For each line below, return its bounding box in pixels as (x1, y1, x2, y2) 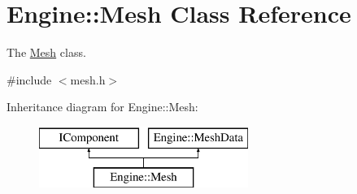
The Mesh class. (7, 44, 86, 61)
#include (7, 71, 52, 88)
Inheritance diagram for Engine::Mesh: (7, 98, 198, 115)
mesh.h (70, 71, 106, 88)
